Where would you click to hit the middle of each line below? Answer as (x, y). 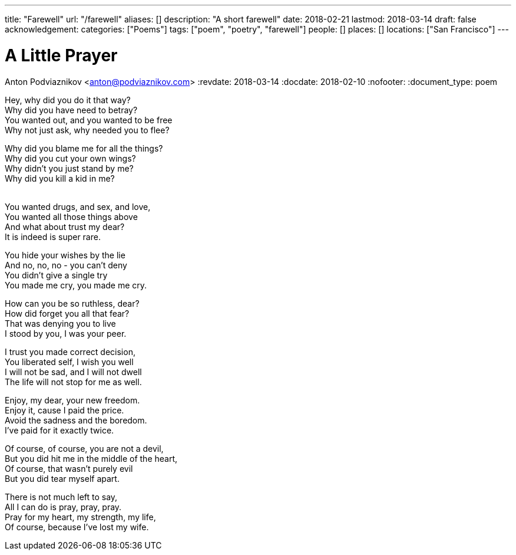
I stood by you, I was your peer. (66, 333)
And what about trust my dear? (65, 226)
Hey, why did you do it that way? (68, 100)
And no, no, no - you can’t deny (66, 265)
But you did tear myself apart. (62, 478)
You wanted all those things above (71, 216)
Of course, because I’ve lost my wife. (77, 527)
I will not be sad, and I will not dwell (73, 372)
